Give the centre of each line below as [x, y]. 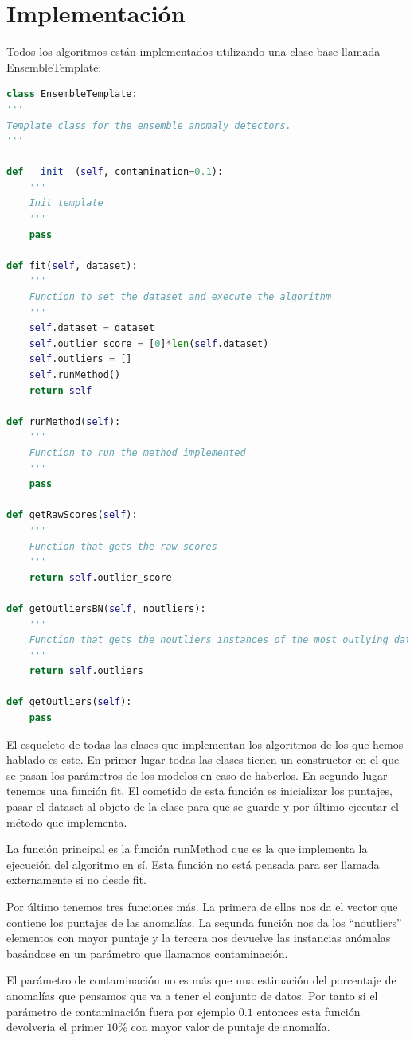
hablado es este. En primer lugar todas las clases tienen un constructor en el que [203, 760]
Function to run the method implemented [137, 452]
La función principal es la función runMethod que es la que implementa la [187, 849]
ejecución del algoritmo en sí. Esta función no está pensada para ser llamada [193, 864]
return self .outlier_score [100, 577]
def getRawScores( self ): [72, 515]
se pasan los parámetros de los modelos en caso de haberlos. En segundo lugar [197, 775]
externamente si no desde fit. [76, 880]
